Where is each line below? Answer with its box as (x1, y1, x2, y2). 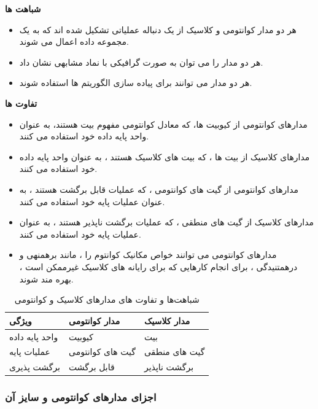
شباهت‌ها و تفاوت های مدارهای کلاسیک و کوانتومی (14, 293, 200, 306)
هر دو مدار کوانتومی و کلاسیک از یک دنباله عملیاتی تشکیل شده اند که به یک (19, 23, 297, 36)
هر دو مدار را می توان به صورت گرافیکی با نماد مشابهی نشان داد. (19, 55, 263, 68)
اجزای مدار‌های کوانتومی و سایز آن (5, 389, 157, 405)
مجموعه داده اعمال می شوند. (19, 35, 129, 48)
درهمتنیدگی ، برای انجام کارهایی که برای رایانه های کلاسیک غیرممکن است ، (19, 260, 298, 273)
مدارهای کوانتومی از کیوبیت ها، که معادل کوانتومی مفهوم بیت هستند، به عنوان (19, 117, 308, 130)
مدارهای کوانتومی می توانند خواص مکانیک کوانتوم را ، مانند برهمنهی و (19, 248, 277, 261)
